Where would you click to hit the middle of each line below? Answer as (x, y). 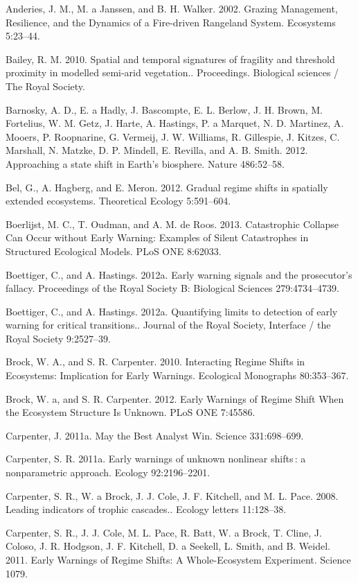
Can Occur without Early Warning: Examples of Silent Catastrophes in (157, 237)
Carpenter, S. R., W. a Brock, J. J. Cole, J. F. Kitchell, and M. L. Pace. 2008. (172, 495)
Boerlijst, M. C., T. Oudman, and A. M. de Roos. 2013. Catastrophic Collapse (172, 224)
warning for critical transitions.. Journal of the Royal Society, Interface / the (168, 325)
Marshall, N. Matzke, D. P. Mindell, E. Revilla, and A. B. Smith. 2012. (157, 150)
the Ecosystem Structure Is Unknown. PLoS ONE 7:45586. (131, 412)
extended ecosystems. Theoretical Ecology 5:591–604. (118, 201)
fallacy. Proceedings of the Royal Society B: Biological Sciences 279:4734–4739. (173, 288)
